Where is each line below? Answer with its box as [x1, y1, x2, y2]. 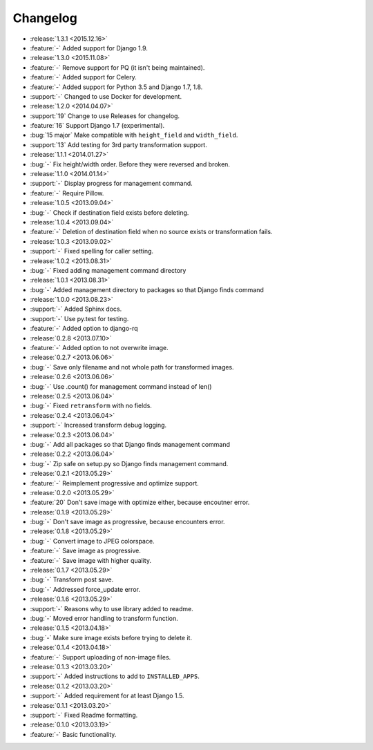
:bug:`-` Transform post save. [30, 575, 114, 584]
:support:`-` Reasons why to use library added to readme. [30, 604, 193, 613]
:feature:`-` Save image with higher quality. [30, 556, 152, 564]
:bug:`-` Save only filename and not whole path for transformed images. [30, 363, 234, 371]
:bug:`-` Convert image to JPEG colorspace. [30, 537, 155, 545]
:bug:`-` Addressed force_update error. [30, 585, 141, 593]
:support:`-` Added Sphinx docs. [30, 305, 122, 314]
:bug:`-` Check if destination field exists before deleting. [30, 208, 189, 217]
